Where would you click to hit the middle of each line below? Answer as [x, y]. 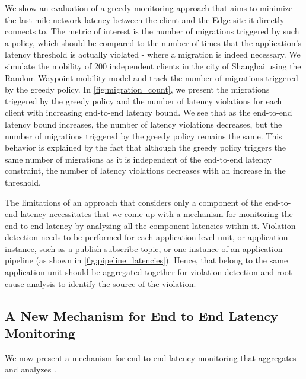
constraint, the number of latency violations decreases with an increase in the [145, 171]
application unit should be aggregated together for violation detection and [140, 272]
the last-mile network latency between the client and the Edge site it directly [145, 19]
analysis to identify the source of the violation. [111, 283]
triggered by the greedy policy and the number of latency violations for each [144, 101]
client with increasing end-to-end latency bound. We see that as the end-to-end [149, 112]
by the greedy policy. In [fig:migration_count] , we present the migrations [137, 89]
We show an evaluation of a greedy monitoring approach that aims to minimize [149, 8]
